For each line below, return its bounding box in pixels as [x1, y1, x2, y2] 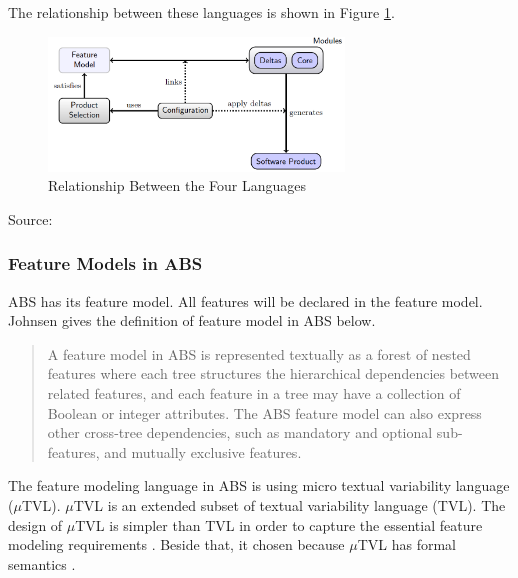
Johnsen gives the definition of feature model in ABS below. [8, 310, 376, 331]
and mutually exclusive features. [104, 441, 302, 462]
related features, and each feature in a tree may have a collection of [47, 382, 461, 403]
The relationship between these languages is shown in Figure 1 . [8, 2, 395, 22]
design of [8, 514, 63, 535]
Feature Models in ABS [8, 251, 203, 276]
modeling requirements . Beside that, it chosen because [8, 534, 345, 555]
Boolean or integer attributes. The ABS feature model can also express [47, 402, 482, 423]
